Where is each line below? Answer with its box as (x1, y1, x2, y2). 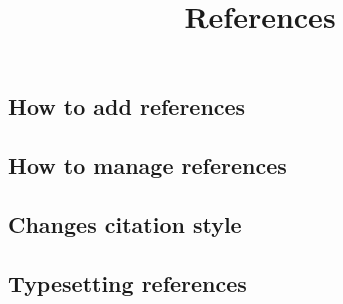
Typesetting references (8, 267, 247, 298)
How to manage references (8, 150, 287, 181)
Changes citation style (8, 208, 242, 239)
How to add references (8, 91, 246, 122)
